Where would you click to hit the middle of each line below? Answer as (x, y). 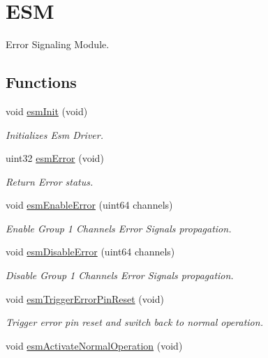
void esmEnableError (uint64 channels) (89, 205)
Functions (41, 82)
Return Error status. (50, 181)
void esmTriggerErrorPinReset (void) (85, 298)
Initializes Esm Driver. (54, 134)
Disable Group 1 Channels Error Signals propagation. (120, 275)
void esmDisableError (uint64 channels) (90, 252)
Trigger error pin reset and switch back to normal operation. (134, 322)
